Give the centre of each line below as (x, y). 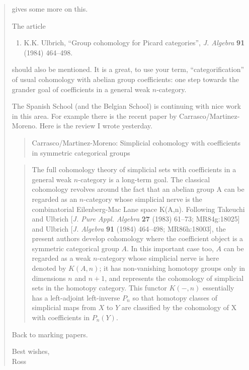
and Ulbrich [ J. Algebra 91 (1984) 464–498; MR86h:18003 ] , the (129, 228)
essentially (219, 288)
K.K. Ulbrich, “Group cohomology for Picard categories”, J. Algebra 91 (134, 43)
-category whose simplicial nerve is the (143, 199)
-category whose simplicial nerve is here (158, 258)
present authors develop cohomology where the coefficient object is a (138, 238)
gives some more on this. (50, 9)
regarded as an (55, 199)
